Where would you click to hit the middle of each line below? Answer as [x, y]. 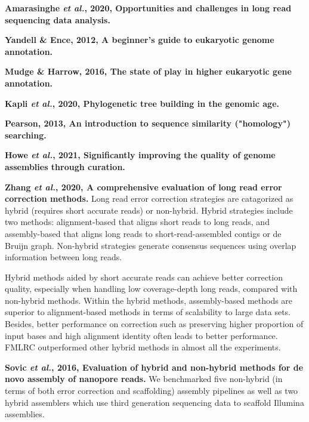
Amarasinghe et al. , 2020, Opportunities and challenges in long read [148, 8]
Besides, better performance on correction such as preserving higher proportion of [154, 324]
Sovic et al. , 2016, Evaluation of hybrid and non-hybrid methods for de [154, 367]
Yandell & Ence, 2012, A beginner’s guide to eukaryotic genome [140, 40]
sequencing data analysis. [58, 19]
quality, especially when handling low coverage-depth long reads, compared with [151, 289]
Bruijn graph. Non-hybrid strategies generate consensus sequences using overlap [151, 245]
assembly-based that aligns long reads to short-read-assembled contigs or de [143, 233]
